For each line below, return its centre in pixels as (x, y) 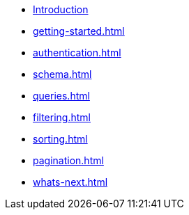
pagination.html (68, 160)
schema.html (62, 74)
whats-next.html (70, 182)
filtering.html (62, 117)
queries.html (61, 96)
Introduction (61, 9)
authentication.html (77, 53)
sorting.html (60, 139)
